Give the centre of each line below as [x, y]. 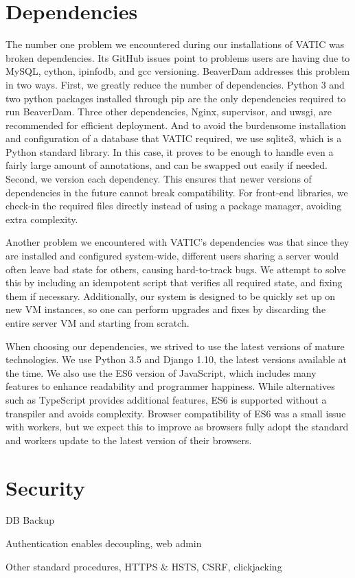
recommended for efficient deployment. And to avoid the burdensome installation [176, 125]
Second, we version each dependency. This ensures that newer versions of [159, 179]
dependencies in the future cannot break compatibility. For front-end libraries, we [177, 192]
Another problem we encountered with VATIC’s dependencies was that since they [177, 242]
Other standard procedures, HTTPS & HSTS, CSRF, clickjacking [144, 566]
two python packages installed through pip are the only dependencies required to [176, 98]
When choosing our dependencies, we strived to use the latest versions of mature [175, 346]
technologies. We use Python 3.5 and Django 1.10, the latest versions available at [176, 359]
